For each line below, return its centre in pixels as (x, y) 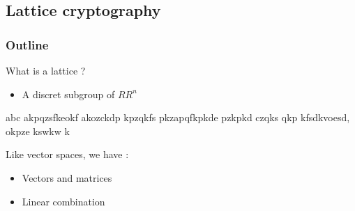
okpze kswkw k (38, 131)
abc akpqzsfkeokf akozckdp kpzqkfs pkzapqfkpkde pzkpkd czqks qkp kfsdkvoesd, (178, 117)
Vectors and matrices (67, 177)
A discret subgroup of (68, 94)
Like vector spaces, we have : (67, 154)
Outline (27, 44)
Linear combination (63, 201)
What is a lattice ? (46, 70)
